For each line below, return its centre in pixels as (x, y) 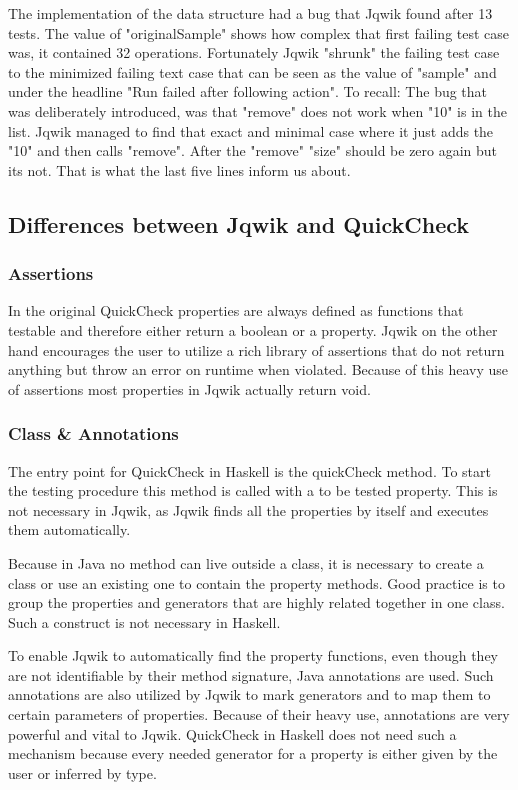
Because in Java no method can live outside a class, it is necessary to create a (246, 562)
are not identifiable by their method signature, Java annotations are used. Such (251, 674)
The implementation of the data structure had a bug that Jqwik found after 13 (250, 13)
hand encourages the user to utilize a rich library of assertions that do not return (256, 349)
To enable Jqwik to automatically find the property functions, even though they (253, 655)
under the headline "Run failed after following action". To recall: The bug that (248, 91)
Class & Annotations (93, 433)
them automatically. (69, 529)
